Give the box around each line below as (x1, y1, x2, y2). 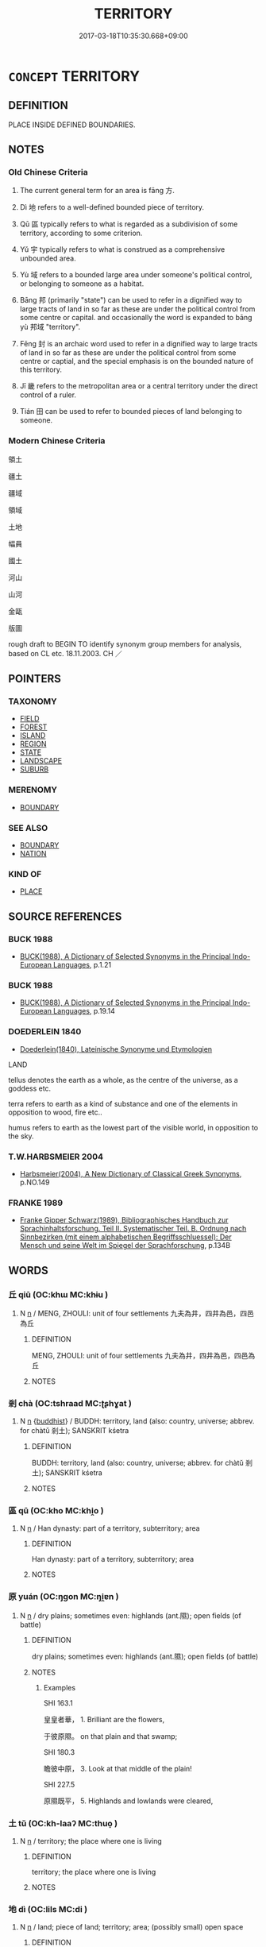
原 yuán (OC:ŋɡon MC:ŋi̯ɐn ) (8, 1591, 119, 1602)
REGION (19, 740, 47, 749)
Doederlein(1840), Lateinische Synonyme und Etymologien (19, 1044, 213, 1053)
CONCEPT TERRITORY (8, 67, 141, 85)
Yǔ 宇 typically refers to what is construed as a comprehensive (19, 245, 226, 254)
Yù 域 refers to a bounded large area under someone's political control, (19, 270, 253, 280)
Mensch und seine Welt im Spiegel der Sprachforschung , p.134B (19, 1241, 231, 1250)
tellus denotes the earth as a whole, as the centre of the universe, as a (8, 1075, 238, 1084)
